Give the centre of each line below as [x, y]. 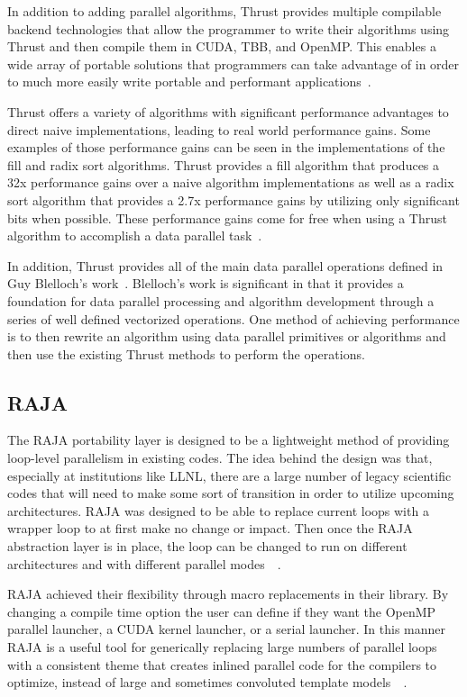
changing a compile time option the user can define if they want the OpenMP [222, 611]
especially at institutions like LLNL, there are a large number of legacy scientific [229, 475]
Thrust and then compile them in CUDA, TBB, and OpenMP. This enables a [222, 46]
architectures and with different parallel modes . [144, 563]
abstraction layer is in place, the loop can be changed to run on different [207, 546]
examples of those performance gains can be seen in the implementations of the [226, 147]
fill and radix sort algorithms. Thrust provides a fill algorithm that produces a [224, 164]
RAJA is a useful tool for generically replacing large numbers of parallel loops [222, 647]
